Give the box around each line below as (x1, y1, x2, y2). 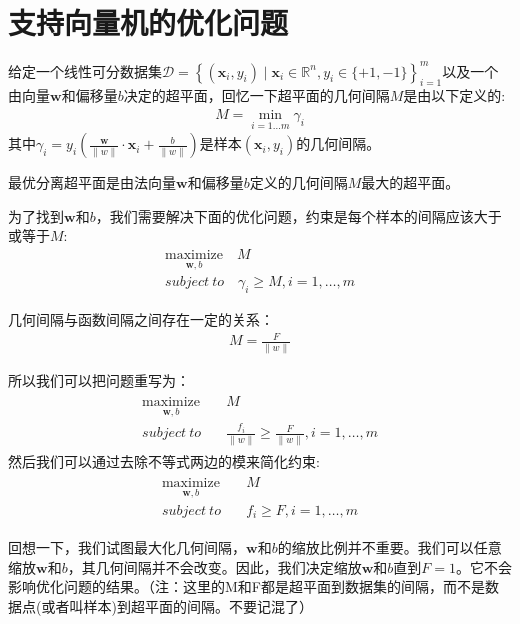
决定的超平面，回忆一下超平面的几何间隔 (123, 85, 390, 106)
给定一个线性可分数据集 (8, 60, 162, 81)
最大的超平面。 (361, 172, 460, 193)
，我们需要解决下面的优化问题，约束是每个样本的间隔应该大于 (95, 205, 502, 226)
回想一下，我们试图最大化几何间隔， (8, 537, 246, 558)
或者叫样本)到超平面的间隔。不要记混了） (41, 595, 313, 616)
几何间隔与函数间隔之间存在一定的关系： (8, 309, 274, 330)
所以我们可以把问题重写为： (8, 369, 190, 390)
